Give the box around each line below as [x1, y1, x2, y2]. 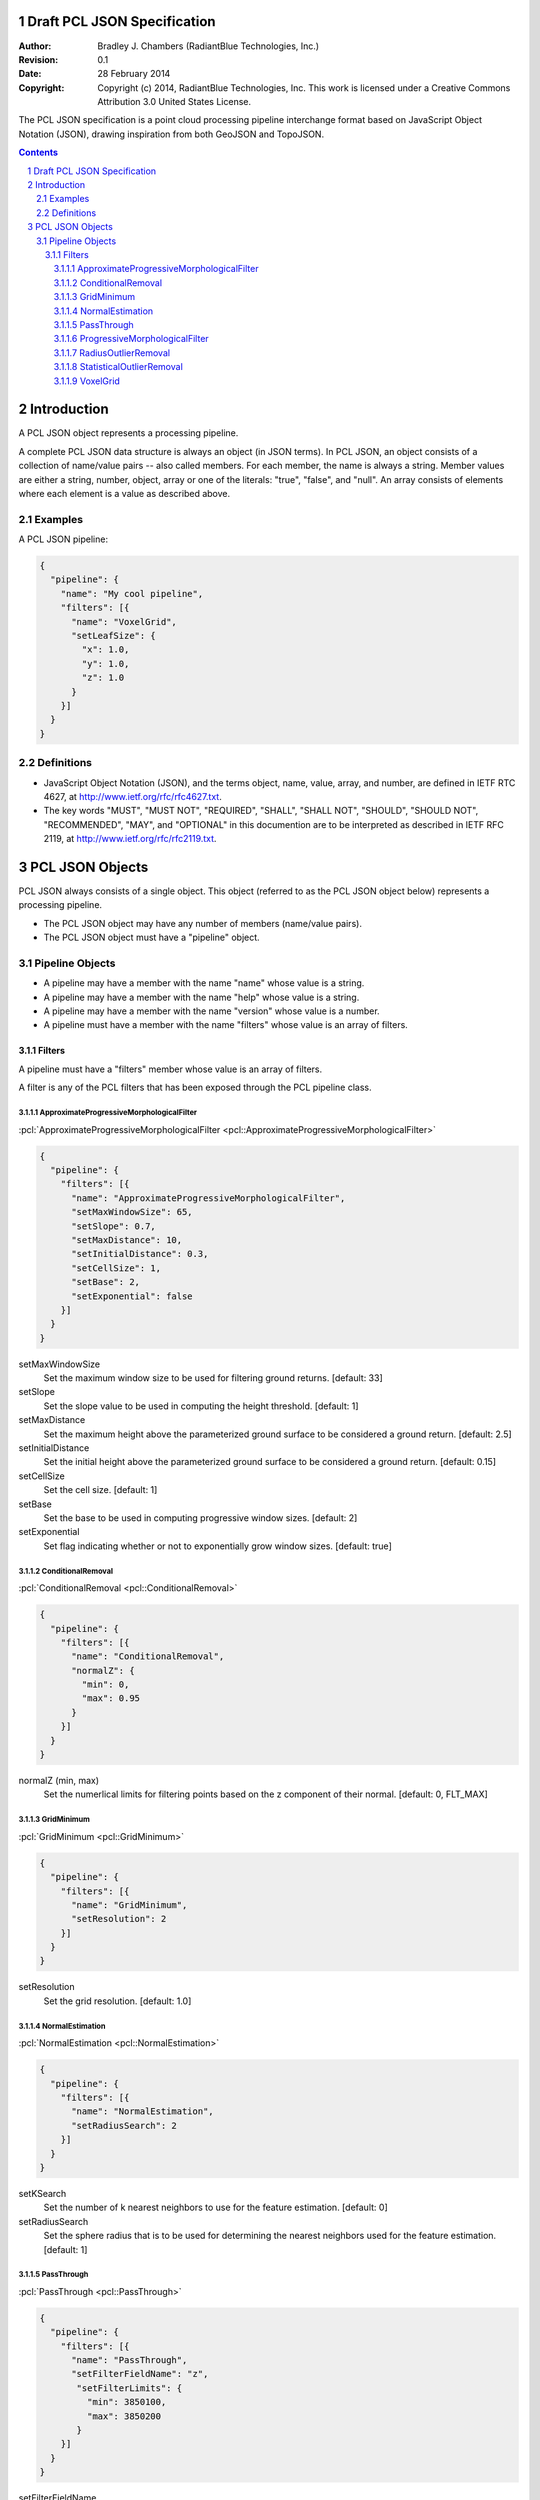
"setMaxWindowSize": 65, [71, 1206, 194, 1218]
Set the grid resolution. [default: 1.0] [43, 1995, 192, 2007]
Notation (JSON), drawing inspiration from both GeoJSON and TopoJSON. [18, 128, 325, 140]
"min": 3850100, [86, 2396, 167, 2408]
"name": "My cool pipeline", [60, 588, 204, 599]
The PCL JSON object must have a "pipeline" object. [43, 931, 260, 944]
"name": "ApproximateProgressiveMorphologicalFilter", [71, 1192, 346, 1204]
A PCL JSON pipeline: [18, 533, 109, 545]
